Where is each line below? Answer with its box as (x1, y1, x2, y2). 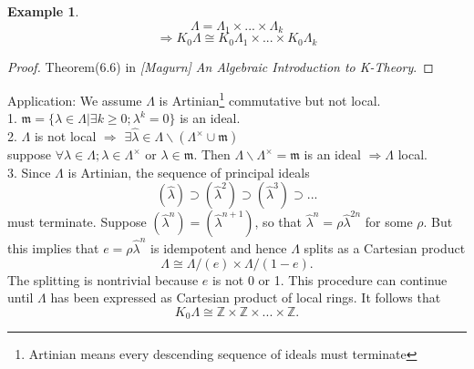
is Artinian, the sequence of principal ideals (67, 162, 310, 181)
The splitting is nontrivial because (7, 270, 199, 289)
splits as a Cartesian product (304, 239, 466, 258)
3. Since (7, 162, 51, 181)
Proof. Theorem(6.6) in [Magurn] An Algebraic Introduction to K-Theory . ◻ (7, 56, 434, 76)
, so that (254, 212, 302, 231)
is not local (34, 127, 97, 146)
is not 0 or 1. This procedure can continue (211, 270, 448, 289)
